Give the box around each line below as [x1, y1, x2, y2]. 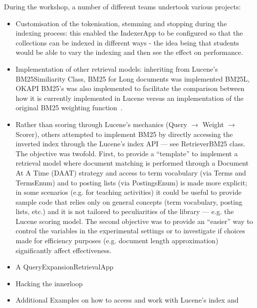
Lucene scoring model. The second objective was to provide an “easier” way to [15, 216, 253, 226]
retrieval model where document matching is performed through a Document [15, 158, 249, 168]
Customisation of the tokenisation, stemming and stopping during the [15, 18, 227, 28]
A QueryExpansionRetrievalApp [15, 262, 114, 272]
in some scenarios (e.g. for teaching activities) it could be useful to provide [15, 187, 242, 197]
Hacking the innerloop [15, 278, 83, 288]
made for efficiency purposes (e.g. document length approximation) [15, 235, 218, 246]
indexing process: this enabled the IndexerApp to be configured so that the [15, 28, 243, 38]
